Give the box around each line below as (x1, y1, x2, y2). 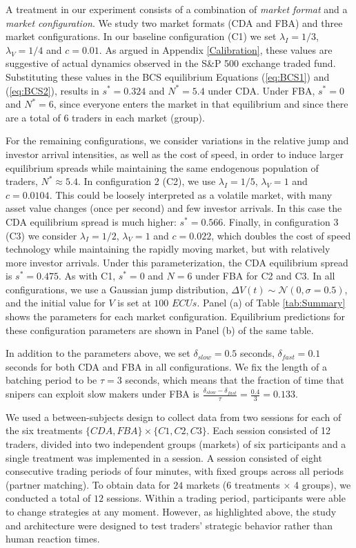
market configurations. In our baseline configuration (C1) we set (6, 29, 277, 43)
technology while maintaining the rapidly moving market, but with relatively (6, 242, 330, 256)
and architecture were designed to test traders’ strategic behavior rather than (6, 518, 333, 532)
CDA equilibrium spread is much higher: (6, 214, 177, 228)
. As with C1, (58, 268, 116, 283)
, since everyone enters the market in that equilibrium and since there (53, 97, 348, 111)
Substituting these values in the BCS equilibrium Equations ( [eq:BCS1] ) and (6, 69, 330, 84)
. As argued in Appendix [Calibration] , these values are (99, 42, 333, 57)
